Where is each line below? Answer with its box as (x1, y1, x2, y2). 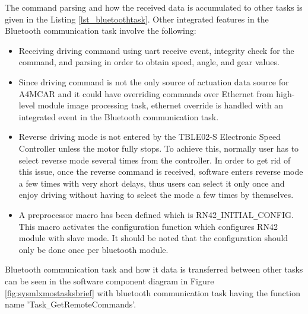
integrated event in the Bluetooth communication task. (18, 110, 219, 123)
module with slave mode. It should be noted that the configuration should (18, 232, 288, 244)
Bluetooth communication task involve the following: (5, 24, 196, 37)
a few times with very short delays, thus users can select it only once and (18, 177, 285, 189)
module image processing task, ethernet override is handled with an (37, 99, 284, 111)
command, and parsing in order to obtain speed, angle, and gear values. (18, 56, 280, 68)
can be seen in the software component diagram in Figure (5, 274, 214, 287)
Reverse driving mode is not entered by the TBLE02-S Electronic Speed (18, 130, 281, 143)
